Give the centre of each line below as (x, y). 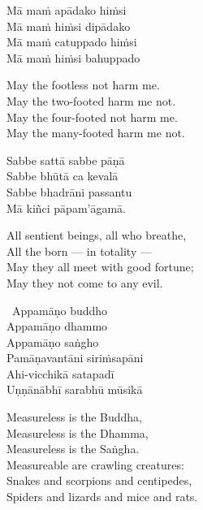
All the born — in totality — (79, 251)
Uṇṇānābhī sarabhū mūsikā (75, 389)
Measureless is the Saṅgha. (73, 449)
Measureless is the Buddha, (74, 417)
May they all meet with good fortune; (100, 267)
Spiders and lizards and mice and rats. (102, 497)
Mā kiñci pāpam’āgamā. (67, 207)
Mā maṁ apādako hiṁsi (67, 10)
